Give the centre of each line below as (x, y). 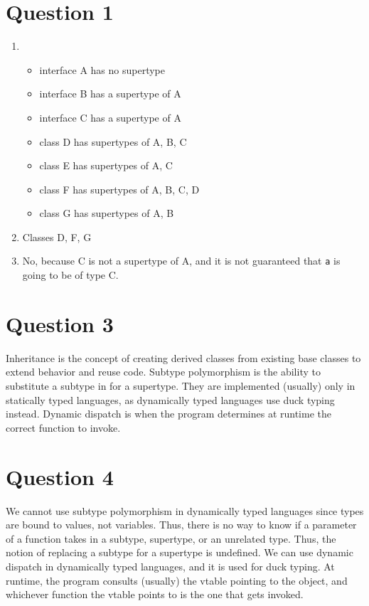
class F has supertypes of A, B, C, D (119, 189)
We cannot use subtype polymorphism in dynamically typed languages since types (185, 510)
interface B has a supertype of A (110, 94)
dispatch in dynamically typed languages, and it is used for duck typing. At (170, 566)
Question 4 (60, 476)
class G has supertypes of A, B (107, 213)
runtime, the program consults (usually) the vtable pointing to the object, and (177, 580)
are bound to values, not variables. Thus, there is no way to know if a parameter (181, 525)
